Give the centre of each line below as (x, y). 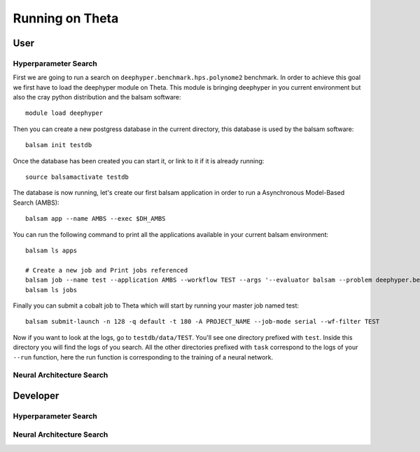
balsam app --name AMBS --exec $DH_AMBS (96, 219)
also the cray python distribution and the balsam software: (97, 97)
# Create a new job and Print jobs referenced (107, 270)
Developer (36, 396)
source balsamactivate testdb (77, 177)
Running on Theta (66, 18)
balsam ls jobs (51, 290)
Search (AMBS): (36, 203)
